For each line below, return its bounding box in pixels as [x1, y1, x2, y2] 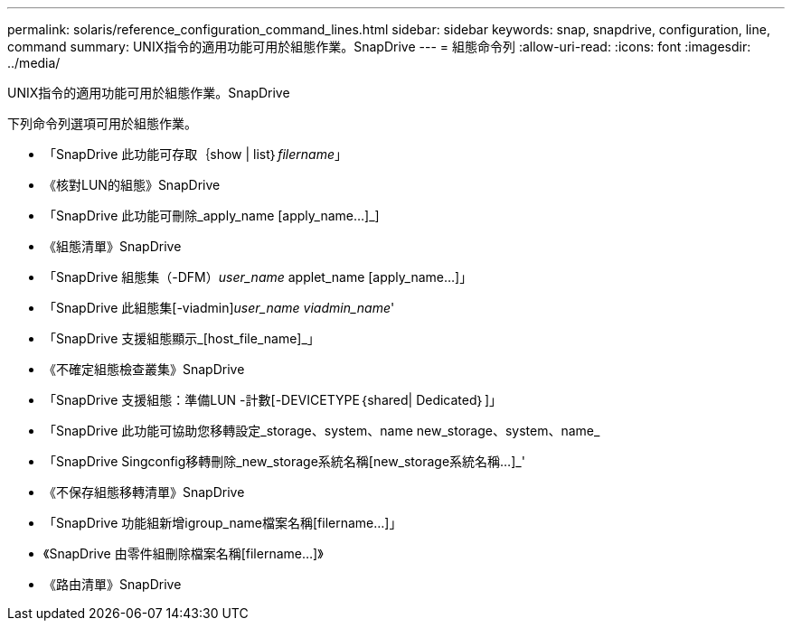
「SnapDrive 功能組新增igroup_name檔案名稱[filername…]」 [43, 515, 402, 530]
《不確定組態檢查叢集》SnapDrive [43, 361, 245, 377]
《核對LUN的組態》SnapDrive [43, 177, 221, 192]
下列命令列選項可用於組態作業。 [7, 116, 197, 131]
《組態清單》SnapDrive [43, 239, 182, 254]
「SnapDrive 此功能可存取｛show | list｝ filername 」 [43, 146, 347, 162]
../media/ [7, 55, 61, 70]
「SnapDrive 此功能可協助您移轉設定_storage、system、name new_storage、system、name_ [43, 423, 600, 438]
